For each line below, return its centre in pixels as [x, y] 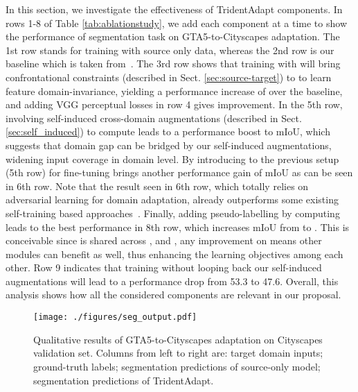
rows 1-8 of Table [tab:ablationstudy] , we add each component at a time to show [176, 23]
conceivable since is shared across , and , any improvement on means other [164, 240]
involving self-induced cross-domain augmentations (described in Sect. [154, 118]
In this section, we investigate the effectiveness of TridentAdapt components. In [174, 9]
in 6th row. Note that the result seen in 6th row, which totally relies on [157, 186]
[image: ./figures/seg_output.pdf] [115, 317]
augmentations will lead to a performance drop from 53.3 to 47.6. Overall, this [172, 281]
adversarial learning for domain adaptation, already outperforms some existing [172, 199]
